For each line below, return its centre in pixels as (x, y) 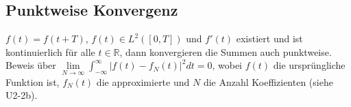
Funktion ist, (33, 81)
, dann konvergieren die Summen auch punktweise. (226, 51)
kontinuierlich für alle (50, 51)
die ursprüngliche (309, 65)
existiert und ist (269, 39)
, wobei (227, 65)
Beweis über (31, 65)
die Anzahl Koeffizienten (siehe (268, 81)
